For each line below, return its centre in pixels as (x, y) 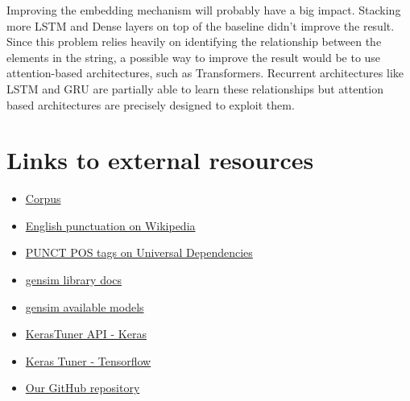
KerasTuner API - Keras (86, 334)
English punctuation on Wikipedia (110, 225)
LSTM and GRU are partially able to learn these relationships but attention (195, 88)
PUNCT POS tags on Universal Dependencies (139, 252)
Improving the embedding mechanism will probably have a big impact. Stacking (204, 10)
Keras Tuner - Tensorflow (88, 360)
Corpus (43, 198)
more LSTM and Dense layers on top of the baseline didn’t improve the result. (201, 25)
